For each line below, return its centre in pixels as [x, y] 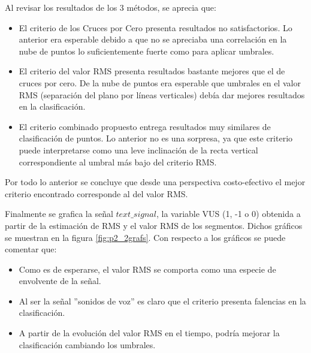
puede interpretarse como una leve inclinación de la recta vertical [138, 150]
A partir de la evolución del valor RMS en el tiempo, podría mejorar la [149, 333]
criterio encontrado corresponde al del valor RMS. [96, 193]
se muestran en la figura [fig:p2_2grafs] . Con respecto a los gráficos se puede [145, 237]
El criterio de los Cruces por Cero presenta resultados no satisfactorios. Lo [155, 27]
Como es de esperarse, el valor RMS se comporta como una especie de [147, 269]
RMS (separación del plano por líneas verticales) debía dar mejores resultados [162, 94]
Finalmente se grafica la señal [59, 214]
